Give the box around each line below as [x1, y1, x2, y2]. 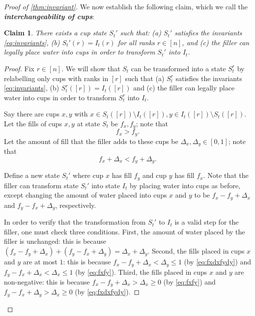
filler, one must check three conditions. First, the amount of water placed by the [4, 226, 245, 236]
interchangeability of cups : [4, 11, 95, 21]
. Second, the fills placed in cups [147, 246, 245, 256]
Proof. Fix [4, 63, 34, 73]
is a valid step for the [174, 217, 239, 227]
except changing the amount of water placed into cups [4, 190, 167, 200]
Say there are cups [4, 109, 59, 119]
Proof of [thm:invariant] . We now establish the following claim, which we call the [4, 1, 248, 11]
